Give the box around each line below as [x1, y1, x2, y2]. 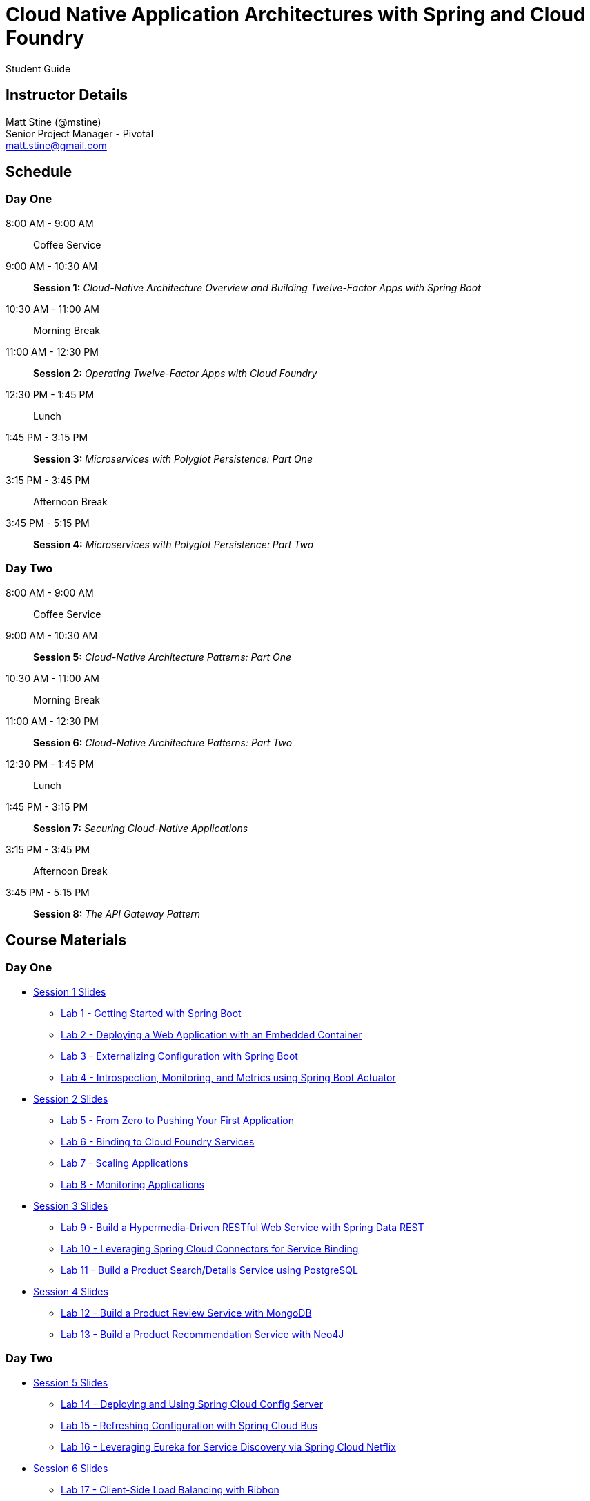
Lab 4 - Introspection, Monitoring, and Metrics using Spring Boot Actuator [61, 1071, 396, 1083]
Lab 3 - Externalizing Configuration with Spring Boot [61, 1049, 298, 1062]
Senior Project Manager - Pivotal [6, 127, 154, 139]
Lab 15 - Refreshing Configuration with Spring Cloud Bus [61, 1419, 318, 1431]
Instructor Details [6, 86, 128, 104]
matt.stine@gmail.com [6, 139, 107, 151]
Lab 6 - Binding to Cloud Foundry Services [61, 1135, 255, 1147]
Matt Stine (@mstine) [6, 115, 101, 128]
